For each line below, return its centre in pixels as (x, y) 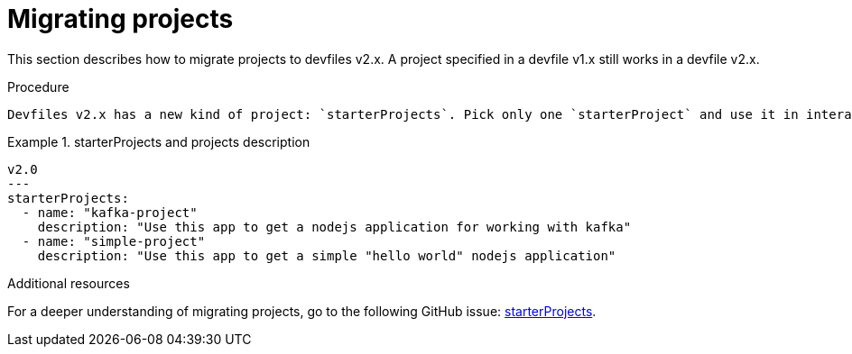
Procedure (38, 86)
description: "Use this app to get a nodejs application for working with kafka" (334, 227)
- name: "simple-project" (114, 241)
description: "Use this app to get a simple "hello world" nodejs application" (327, 255)
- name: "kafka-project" (110, 212)
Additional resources (69, 283)
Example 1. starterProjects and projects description (159, 141)
